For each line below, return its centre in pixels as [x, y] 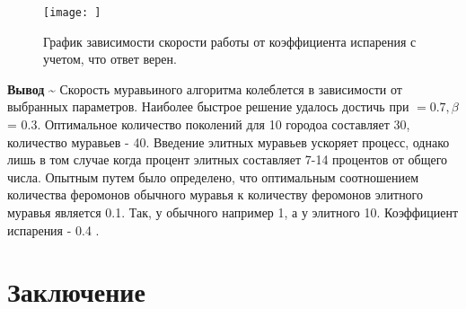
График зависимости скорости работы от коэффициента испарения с [230, 41]
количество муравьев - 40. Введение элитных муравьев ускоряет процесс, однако [229, 141]
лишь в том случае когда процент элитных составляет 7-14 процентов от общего [228, 159]
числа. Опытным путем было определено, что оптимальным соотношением [213, 177]
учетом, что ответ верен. [110, 59]
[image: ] [72, 13]
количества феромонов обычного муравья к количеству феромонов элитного [215, 194]
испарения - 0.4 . [53, 230]
